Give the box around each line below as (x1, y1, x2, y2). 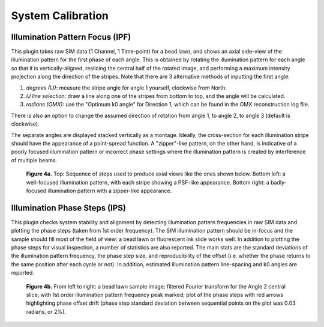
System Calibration (11, 9, 109, 22)
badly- (270, 179, 287, 186)
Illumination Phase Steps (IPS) (11, 203, 126, 213)
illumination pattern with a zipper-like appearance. (47, 187, 172, 194)
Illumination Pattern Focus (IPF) (11, 32, 131, 42)
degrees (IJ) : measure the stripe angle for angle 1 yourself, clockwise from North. (26, 84, 227, 91)
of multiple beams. (11, 156, 58, 163)
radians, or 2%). (26, 308, 66, 315)
